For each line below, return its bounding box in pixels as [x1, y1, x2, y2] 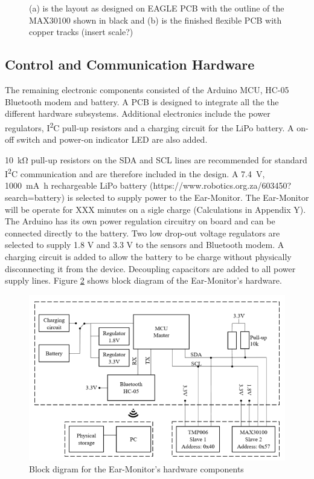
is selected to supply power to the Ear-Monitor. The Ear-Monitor [67, 191, 309, 204]
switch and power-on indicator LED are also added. [16, 133, 208, 146]
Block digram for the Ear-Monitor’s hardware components [29, 462, 244, 475]
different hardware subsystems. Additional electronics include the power [5, 107, 271, 120]
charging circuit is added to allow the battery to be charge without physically [5, 250, 292, 263]
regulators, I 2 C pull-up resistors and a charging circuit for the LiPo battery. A [5, 119, 294, 134]
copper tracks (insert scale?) [29, 25, 133, 38]
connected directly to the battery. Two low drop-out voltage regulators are [5, 226, 280, 239]
